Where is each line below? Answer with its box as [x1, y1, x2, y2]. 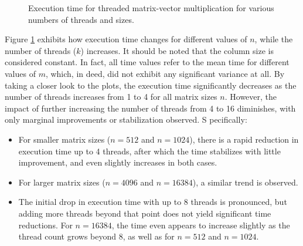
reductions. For [18, 218, 73, 231]
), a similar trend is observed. [192, 176, 298, 188]
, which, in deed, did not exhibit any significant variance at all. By [45, 67, 285, 79]
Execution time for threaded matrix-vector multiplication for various [28, 2, 274, 14]
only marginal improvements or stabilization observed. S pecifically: [5, 113, 247, 126]
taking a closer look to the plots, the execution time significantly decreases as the [5, 79, 297, 91]
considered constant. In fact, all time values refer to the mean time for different [5, 56, 290, 68]
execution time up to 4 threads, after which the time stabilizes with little [18, 144, 281, 157]
